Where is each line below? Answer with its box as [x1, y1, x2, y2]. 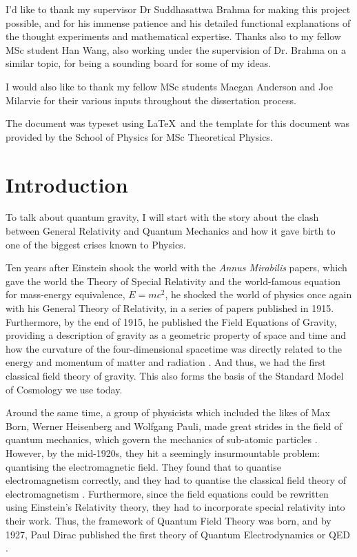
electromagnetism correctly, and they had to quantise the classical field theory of [6, 473, 346, 487]
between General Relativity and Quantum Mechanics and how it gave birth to [6, 224, 336, 238]
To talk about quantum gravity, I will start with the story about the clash [6, 210, 319, 224]
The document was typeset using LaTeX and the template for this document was [6, 116, 350, 130]
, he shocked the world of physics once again [165, 287, 352, 302]
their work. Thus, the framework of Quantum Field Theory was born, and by [6, 513, 331, 527]
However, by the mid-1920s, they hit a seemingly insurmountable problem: [6, 445, 320, 460]
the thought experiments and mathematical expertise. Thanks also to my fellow [6, 29, 341, 43]
